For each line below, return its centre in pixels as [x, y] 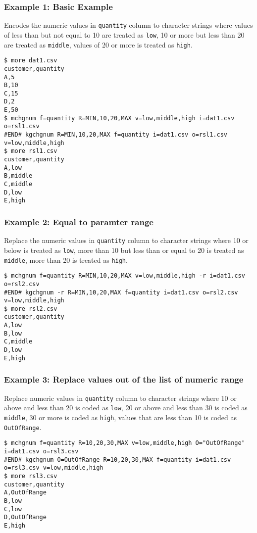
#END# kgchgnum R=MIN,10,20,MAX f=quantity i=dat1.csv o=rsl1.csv [116, 135]
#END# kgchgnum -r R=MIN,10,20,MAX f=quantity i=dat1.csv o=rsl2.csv [121, 292]
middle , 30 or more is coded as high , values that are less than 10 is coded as [121, 417]
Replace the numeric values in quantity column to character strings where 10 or [126, 240]
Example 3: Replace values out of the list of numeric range [124, 379]
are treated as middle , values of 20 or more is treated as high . [98, 44]
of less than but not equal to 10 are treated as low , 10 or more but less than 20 [124, 34]
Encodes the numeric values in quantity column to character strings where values [128, 25]
